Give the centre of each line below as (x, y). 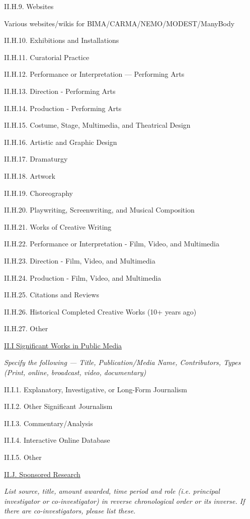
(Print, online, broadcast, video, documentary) (75, 372)
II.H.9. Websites (29, 6)
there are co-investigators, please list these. (70, 511)
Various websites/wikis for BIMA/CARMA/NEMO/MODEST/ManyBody (119, 23)
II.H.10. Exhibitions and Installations (62, 40)
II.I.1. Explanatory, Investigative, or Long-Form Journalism (96, 389)
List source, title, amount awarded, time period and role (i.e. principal (112, 491)
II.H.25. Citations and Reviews (52, 295)
